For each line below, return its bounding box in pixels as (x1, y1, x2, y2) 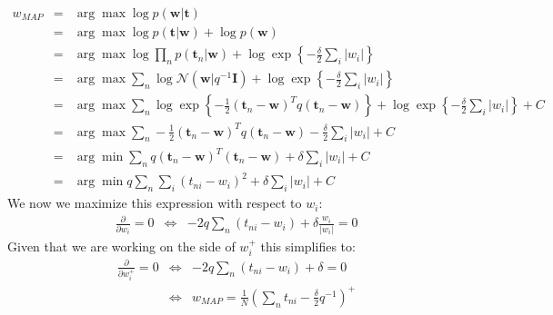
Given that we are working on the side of (7, 236, 236, 255)
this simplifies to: (260, 236, 356, 255)
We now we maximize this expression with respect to (7, 193, 302, 212)
